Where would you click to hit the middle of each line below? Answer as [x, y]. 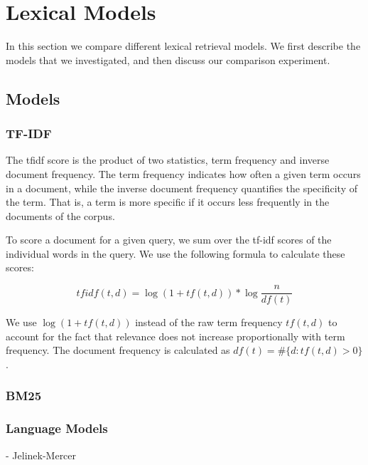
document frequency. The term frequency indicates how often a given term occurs [183, 173]
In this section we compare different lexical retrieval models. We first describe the [183, 46]
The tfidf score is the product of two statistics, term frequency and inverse [168, 160]
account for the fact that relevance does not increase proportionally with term [175, 336]
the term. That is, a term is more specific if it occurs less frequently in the [168, 202]
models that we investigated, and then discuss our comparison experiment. [168, 59]
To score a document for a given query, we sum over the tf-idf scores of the [169, 240]
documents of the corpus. [60, 215]
